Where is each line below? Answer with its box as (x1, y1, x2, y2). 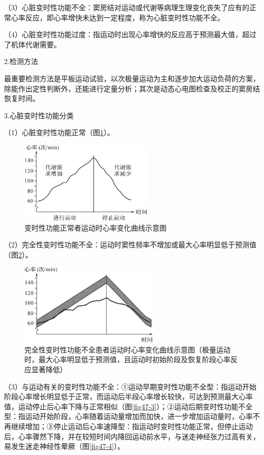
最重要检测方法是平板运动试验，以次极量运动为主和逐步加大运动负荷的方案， (4, 73, 260, 83)
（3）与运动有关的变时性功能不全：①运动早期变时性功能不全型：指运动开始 (4, 381, 256, 392)
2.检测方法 (4, 56, 38, 67)
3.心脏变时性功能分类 (4, 110, 74, 120)
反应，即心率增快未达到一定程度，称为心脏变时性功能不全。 (25, 12, 224, 22)
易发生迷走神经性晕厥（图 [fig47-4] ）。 (4, 441, 125, 451)
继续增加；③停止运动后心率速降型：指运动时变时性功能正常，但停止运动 (11, 421, 253, 432)
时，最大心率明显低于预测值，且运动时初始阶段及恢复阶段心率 (24, 354, 230, 365)
